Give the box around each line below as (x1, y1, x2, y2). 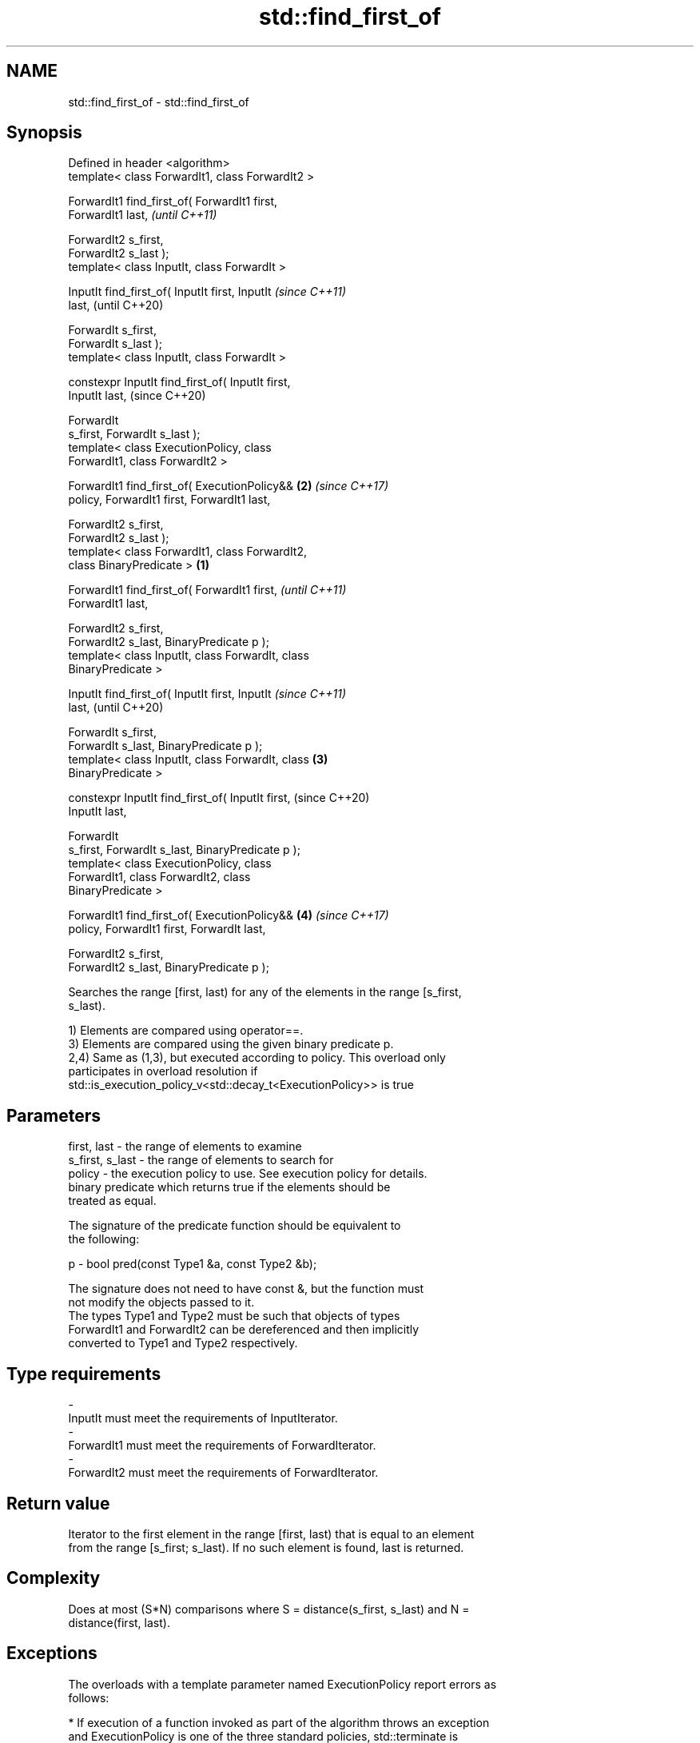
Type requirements (6, 1363, 161, 1384)
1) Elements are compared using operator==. (68, 1023, 304, 1038)
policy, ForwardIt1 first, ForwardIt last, (68, 922, 266, 936)
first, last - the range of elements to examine (68, 1139, 302, 1154)
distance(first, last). (68, 1615, 170, 1629)
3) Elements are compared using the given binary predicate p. (68, 1037, 394, 1051)
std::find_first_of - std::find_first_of (68, 94, 249, 109)
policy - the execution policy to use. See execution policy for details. (68, 1167, 428, 1181)
